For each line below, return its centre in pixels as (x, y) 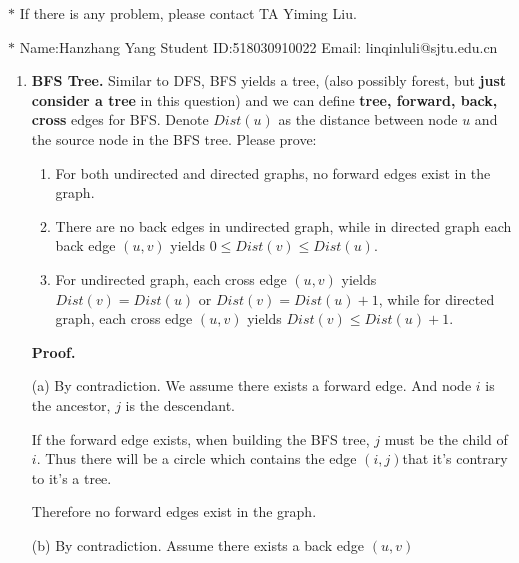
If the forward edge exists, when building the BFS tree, (200, 438)
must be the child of (446, 438)
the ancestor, (71, 404)
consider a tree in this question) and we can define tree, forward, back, (264, 99)
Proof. (53, 351)
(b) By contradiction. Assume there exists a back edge (198, 544)
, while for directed (436, 298)
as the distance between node (368, 119)
